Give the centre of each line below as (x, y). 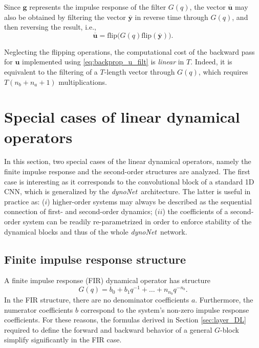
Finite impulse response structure (95, 259)
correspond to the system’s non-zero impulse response (165, 309)
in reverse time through (171, 17)
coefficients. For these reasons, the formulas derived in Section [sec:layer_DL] (125, 320)
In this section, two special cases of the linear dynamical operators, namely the (128, 161)
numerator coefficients (39, 309)
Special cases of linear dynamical (122, 117)
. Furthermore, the (224, 299)
